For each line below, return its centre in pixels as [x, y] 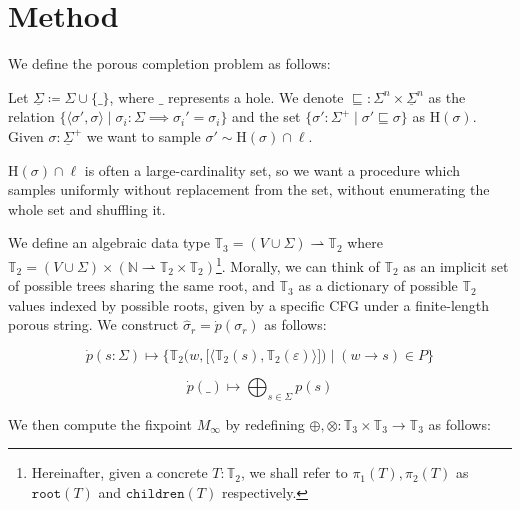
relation [31, 116]
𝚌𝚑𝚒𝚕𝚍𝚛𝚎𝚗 [155, 493]
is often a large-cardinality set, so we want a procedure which [272, 169]
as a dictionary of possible [378, 285]
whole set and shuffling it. [87, 208]
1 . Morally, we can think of [297, 264]
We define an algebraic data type [109, 242]
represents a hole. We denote [255, 96]
